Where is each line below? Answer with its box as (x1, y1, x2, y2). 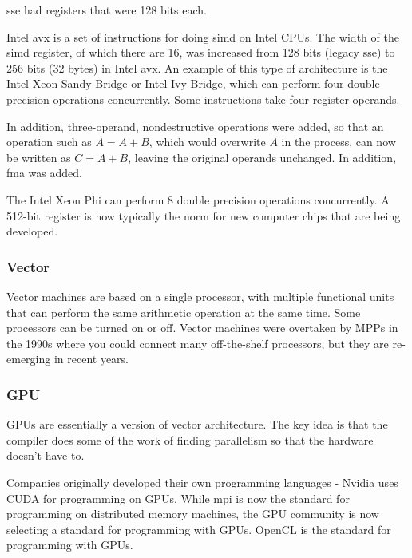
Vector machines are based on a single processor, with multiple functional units (6, 287, 394, 304)
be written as (6, 148, 71, 165)
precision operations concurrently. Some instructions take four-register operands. (6, 90, 400, 107)
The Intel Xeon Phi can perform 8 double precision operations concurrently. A (6, 191, 390, 208)
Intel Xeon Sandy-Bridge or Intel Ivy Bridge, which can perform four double (6, 75, 380, 92)
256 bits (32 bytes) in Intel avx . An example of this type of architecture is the (6, 59, 388, 76)
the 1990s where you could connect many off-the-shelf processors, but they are (6, 334, 389, 351)
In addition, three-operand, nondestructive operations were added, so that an (6, 117, 384, 134)
